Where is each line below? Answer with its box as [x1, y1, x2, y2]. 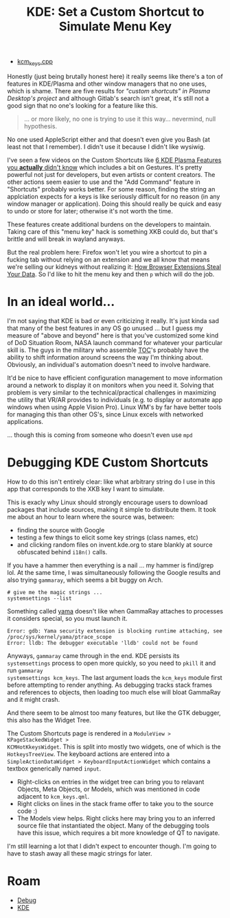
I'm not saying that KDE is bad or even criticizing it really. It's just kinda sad [7, 316, 220, 325]
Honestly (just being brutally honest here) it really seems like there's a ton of [7, 72, 223, 80]
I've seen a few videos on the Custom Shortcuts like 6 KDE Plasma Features [7, 156, 222, 164]
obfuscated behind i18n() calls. [16, 548, 108, 556]
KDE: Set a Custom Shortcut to [26, 4, 205, 20]
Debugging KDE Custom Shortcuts [7, 455, 209, 471]
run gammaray [7, 666, 43, 674]
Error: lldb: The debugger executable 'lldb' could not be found [7, 639, 198, 646]
